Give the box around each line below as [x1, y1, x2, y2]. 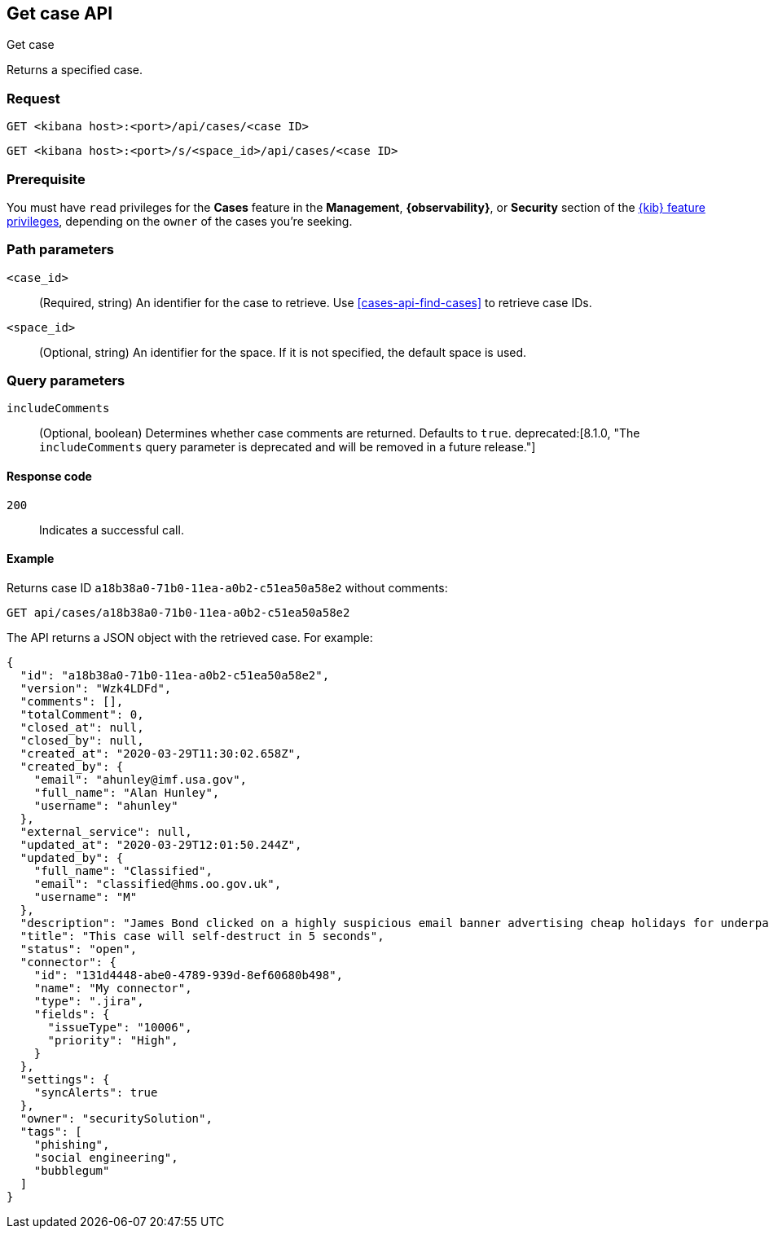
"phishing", [33, 1137, 110, 1151]
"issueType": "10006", [47, 1020, 192, 1034]
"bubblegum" [33, 1163, 110, 1177]
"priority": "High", [47, 1033, 178, 1047]
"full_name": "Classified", [33, 864, 213, 877]
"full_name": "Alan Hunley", [33, 785, 220, 799]
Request [7, 90, 60, 107]
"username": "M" [33, 890, 138, 903]
